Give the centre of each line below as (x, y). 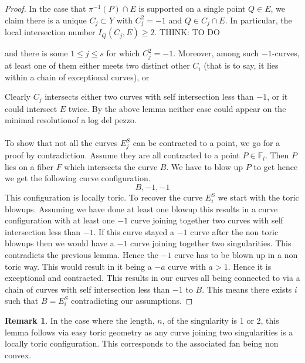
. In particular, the (258, 20)
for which (123, 53)
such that (22, 301)
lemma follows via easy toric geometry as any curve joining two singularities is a (149, 332)
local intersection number (50, 32)
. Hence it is (250, 266)
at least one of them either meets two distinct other (97, 65)
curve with (187, 266)
